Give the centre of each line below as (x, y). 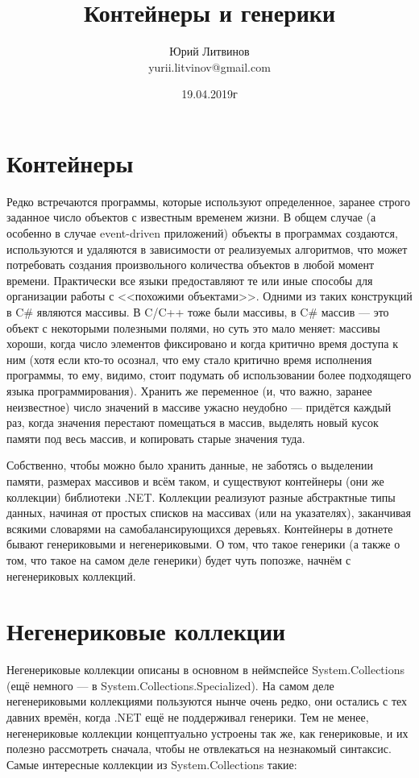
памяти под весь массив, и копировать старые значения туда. (156, 438)
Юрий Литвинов (209, 51)
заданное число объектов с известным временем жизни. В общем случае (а (191, 217)
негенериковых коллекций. (71, 575)
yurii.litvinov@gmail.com (209, 66)
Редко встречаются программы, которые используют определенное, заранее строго (208, 201)
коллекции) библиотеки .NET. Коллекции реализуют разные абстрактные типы (201, 497)
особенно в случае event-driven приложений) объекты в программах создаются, (202, 233)
